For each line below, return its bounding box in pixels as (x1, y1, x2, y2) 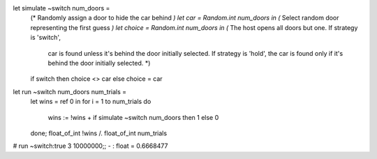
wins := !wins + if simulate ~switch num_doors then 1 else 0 (47, 113, 219, 121)
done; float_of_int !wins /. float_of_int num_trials (30, 129, 168, 137)
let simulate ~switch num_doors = (13, 4, 110, 12)
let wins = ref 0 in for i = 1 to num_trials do (30, 98, 151, 106)
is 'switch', (30, 33, 61, 42)
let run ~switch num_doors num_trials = (13, 87, 127, 96)
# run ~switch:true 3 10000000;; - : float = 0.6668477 (13, 142, 168, 150)
